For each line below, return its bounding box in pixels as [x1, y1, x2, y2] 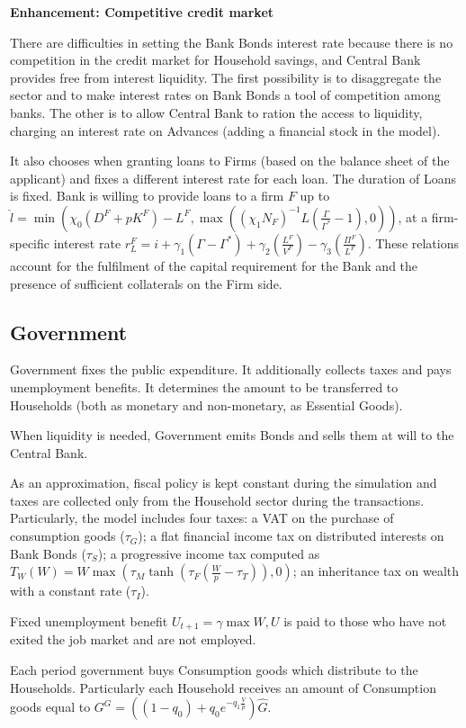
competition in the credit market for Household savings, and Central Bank [10, 50, 421, 69]
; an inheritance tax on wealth [292, 562, 460, 580]
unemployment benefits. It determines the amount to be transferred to [10, 377, 399, 396]
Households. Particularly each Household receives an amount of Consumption [10, 678, 436, 697]
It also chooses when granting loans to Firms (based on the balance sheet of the [10, 151, 450, 170]
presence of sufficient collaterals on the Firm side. [10, 274, 282, 292]
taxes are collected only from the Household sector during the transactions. [10, 490, 425, 509]
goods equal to [10, 697, 91, 716]
